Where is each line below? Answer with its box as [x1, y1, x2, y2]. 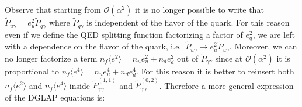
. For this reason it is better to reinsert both [136, 65, 294, 77]
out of [177, 52, 199, 65]
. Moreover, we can [229, 40, 297, 52]
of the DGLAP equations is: [5, 91, 105, 103]
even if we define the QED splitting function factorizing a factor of [5, 28, 243, 40]
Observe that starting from [5, 3, 101, 15]
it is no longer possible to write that [135, 3, 264, 15]
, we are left [252, 28, 295, 40]
